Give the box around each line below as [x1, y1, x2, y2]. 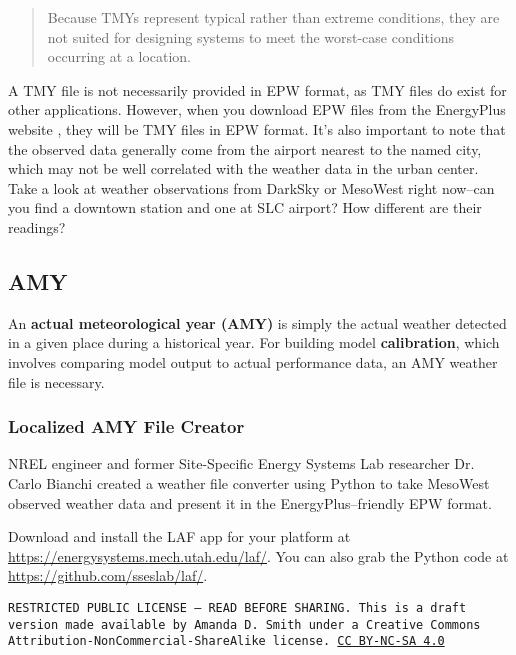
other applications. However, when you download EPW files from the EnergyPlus [8, 99, 506, 120]
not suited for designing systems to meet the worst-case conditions [47, 26, 455, 47]
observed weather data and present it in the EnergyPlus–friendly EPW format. [8, 492, 492, 513]
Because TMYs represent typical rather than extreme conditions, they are [47, 7, 500, 27]
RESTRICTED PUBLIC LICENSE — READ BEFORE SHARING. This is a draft [8, 600, 467, 615]
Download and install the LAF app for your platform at [8, 526, 351, 547]
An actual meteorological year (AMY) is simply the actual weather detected [8, 312, 507, 333]
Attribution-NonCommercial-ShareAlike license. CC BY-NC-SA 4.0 [8, 634, 445, 649]
